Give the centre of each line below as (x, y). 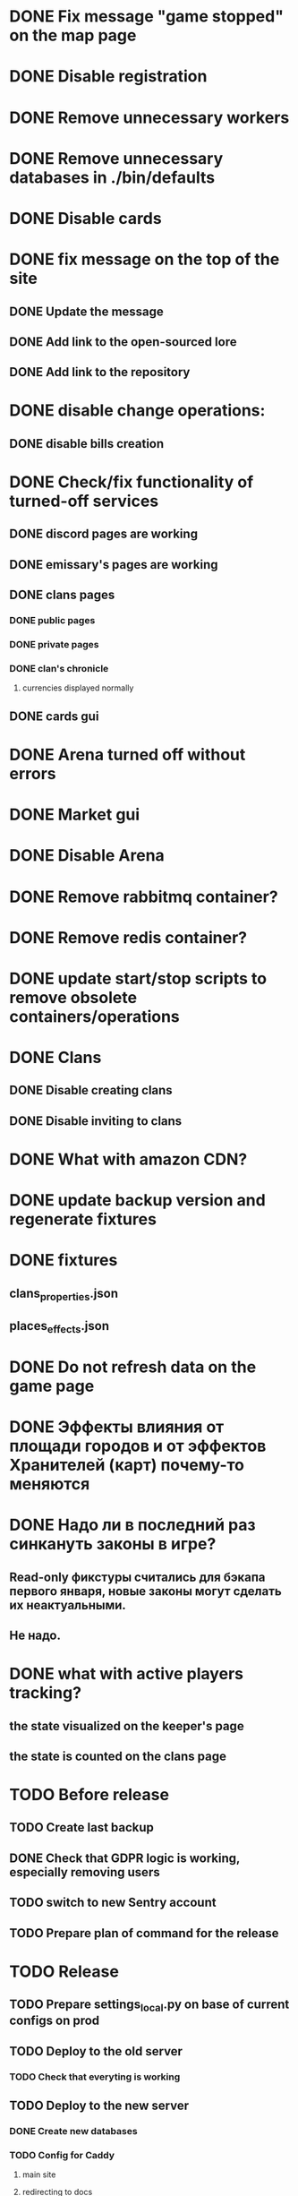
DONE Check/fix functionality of (132, 482)
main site (39, 2175)
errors (33, 773)
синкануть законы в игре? (113, 1544)
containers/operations (95, 1016)
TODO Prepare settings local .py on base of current (149, 2006)
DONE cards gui (54, 716)
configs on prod (55, 2021)
